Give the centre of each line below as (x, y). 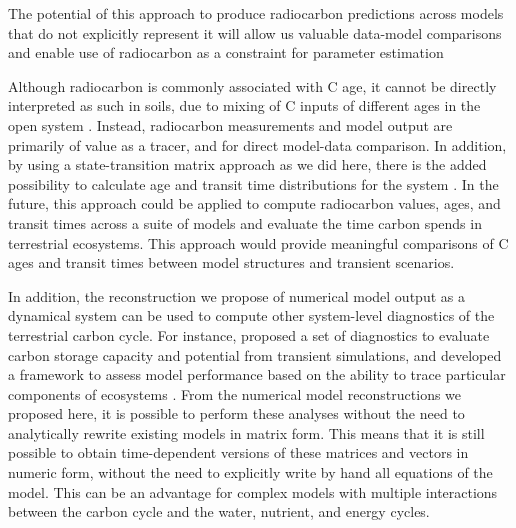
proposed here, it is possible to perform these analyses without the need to (236, 413)
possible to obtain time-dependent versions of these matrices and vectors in (238, 452)
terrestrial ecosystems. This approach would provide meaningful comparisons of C (258, 242)
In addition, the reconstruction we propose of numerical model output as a (236, 295)
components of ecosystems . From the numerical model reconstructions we (235, 393)
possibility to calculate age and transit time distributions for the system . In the (253, 183)
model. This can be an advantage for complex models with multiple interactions (253, 491)
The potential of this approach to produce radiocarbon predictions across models (256, 13)
